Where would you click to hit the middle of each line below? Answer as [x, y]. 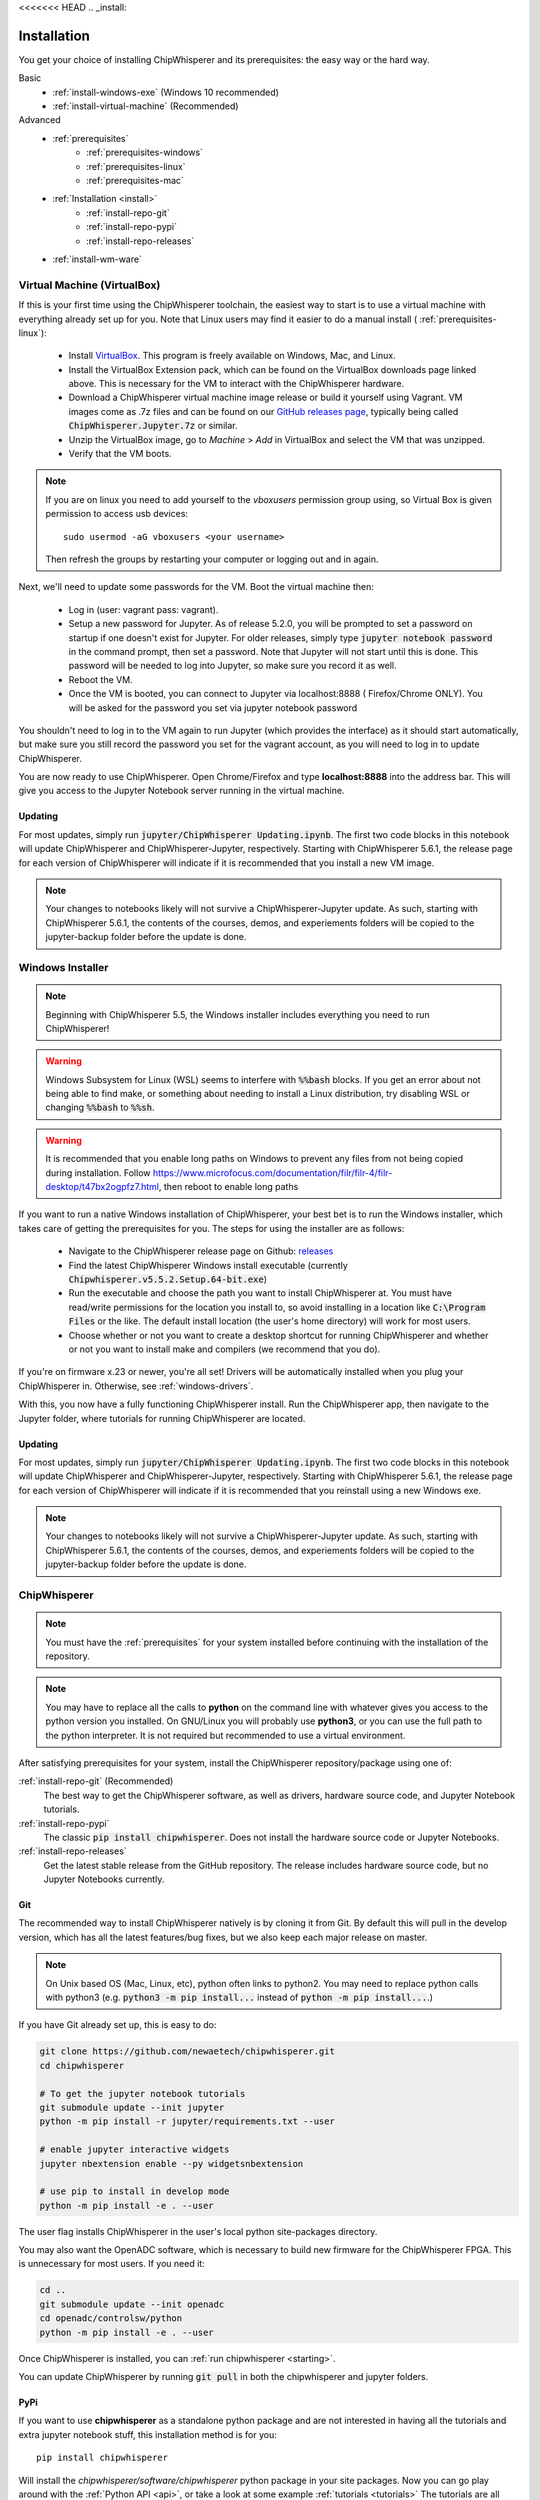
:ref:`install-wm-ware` [97, 259]
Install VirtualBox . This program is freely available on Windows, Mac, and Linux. [232, 356]
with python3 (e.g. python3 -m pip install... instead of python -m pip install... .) [239, 1997]
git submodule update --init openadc [132, 2304]
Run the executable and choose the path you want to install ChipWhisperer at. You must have [260, 1293]
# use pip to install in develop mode [134, 2191]
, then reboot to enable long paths [228, 1187]
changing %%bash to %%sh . [100, 1107]
